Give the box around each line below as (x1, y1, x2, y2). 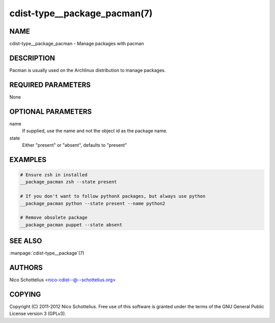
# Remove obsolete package (20, 214, 88, 221)
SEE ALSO (9, 237, 42, 246)
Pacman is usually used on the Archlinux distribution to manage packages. (9, 67, 166, 73)
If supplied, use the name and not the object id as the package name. (22, 128, 168, 134)
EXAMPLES (9, 155, 47, 164)
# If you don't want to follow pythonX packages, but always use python (20, 194, 206, 199)
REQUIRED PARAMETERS (9, 80, 91, 89)
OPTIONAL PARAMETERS (9, 107, 92, 116)
